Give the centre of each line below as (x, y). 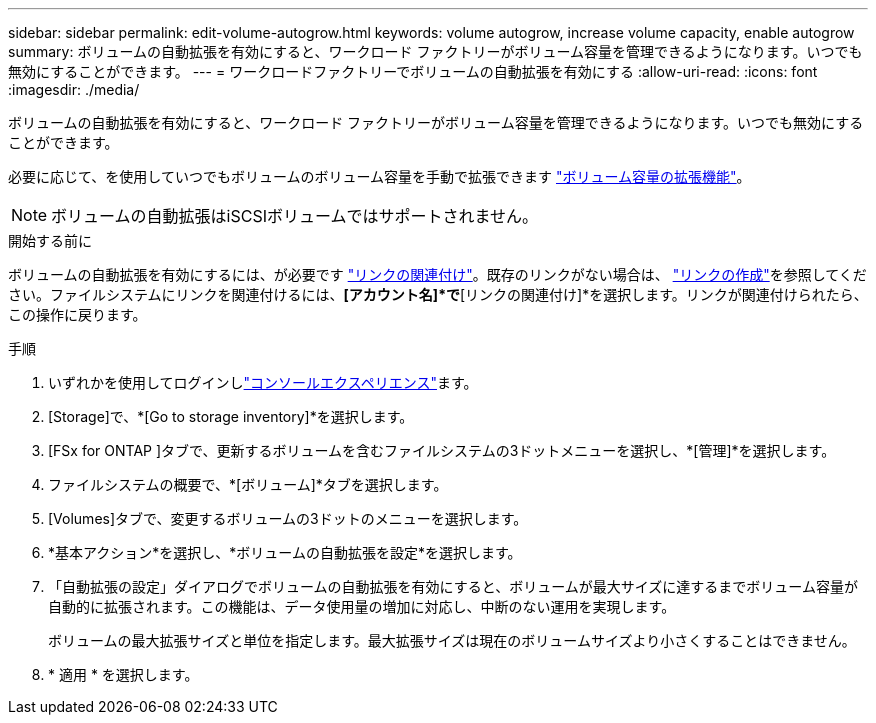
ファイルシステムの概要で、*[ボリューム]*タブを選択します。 (248, 484)
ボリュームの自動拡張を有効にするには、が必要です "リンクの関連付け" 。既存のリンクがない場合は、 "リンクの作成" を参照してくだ (437, 274)
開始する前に (50, 240)
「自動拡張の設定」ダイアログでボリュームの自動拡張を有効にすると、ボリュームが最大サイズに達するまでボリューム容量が (453, 586)
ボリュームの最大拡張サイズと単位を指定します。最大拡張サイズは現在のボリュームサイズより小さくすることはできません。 (452, 640)
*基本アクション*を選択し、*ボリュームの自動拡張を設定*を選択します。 (285, 552)
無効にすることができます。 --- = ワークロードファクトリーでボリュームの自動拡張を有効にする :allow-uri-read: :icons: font (413, 71)
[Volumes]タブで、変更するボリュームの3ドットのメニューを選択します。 (288, 518)
